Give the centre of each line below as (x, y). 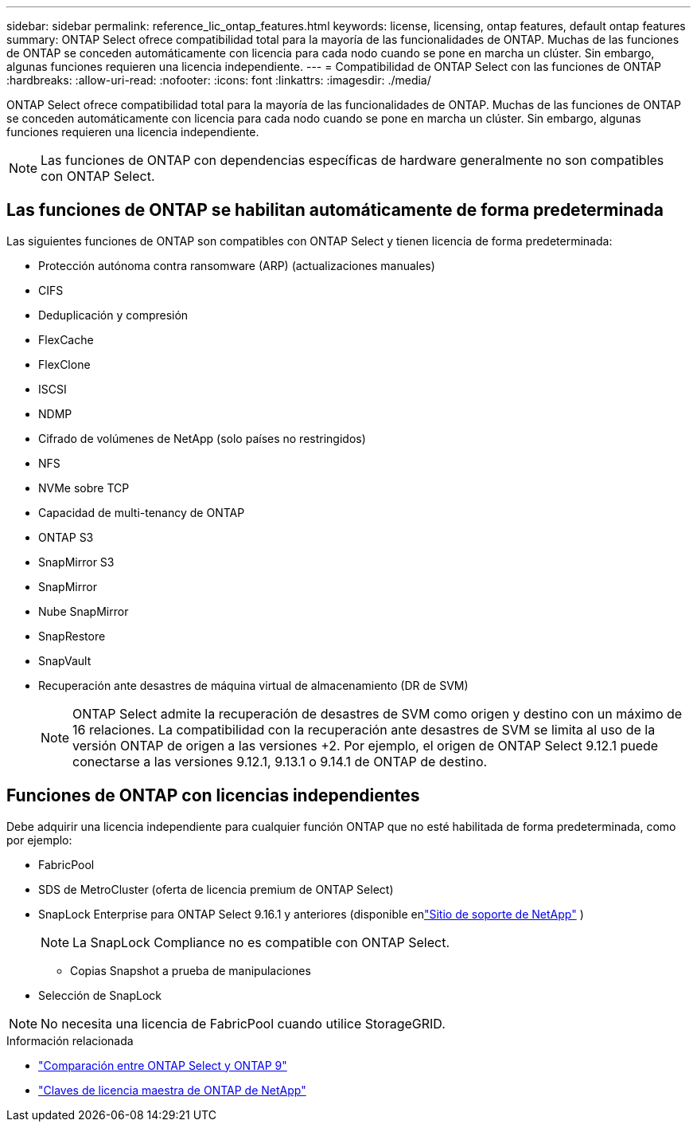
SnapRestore (72, 636)
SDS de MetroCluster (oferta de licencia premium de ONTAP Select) (216, 889)
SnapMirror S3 (76, 562)
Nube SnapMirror (84, 611)
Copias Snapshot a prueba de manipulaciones (191, 970)
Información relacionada (70, 1040)
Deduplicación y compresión (113, 315)
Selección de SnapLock (100, 995)
